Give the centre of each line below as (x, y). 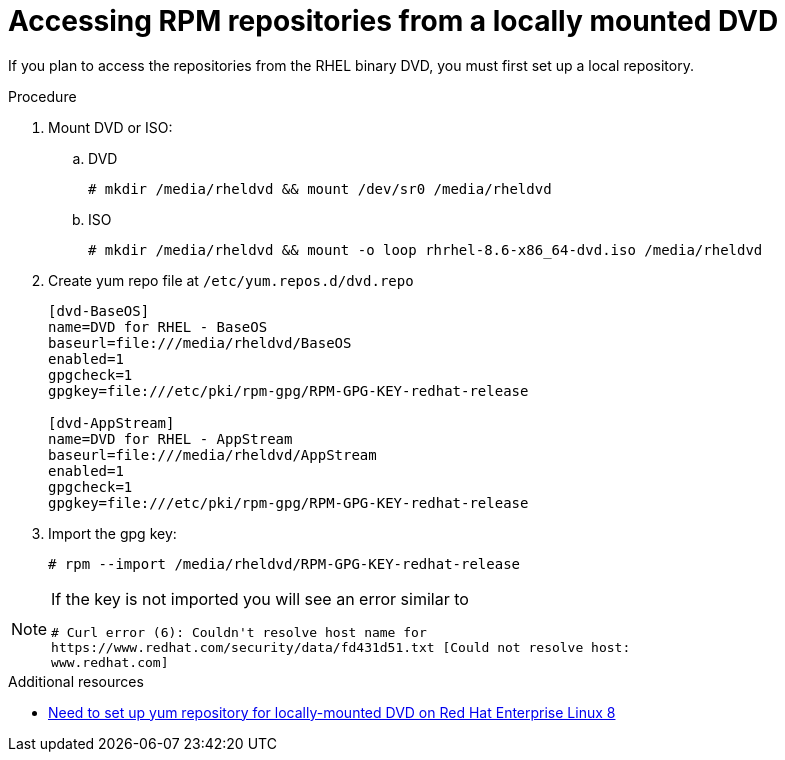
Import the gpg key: (112, 533)
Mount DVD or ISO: (110, 127)
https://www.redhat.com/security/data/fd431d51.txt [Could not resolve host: (341, 647)
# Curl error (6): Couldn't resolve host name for (239, 632)
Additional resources (76, 681)
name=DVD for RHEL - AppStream (170, 438)
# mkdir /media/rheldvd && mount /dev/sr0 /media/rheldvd (320, 188)
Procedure (42, 96)
